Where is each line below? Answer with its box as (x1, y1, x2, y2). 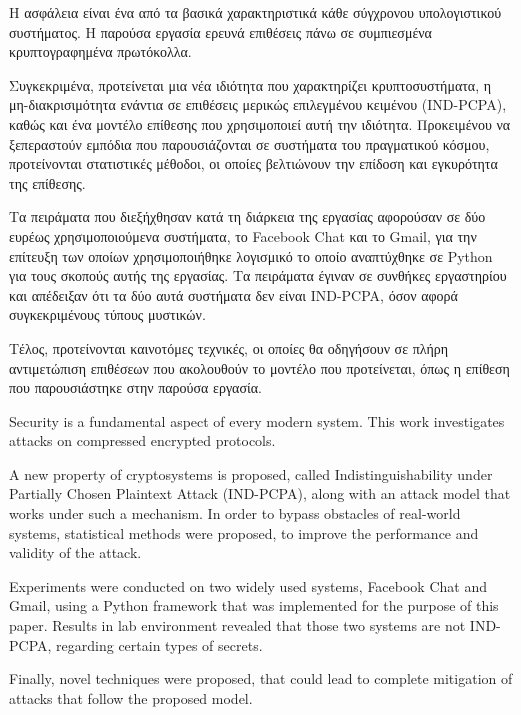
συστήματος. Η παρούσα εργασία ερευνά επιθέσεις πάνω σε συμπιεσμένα (9, 21, 432, 42)
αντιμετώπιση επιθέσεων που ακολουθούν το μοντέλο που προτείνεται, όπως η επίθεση (9, 357, 510, 378)
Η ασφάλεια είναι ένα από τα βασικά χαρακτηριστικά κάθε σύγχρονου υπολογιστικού (9, 2, 502, 22)
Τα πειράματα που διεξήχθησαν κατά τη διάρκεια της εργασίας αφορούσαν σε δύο (9, 206, 486, 227)
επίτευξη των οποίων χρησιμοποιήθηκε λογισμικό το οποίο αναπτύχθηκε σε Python (9, 245, 493, 266)
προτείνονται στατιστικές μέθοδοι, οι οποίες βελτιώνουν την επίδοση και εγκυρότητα (9, 153, 498, 174)
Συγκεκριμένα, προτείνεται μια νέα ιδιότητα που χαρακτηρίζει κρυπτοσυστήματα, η (9, 74, 492, 95)
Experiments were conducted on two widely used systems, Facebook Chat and (9, 575, 487, 596)
